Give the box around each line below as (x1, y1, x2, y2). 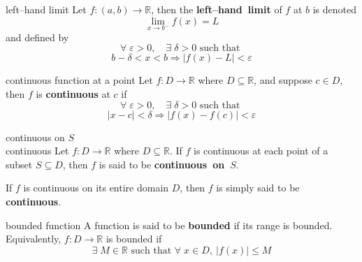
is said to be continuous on (99, 157, 225, 171)
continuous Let (6, 143, 69, 158)
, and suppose (254, 73, 312, 87)
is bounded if (106, 231, 162, 246)
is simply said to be (216, 180, 300, 195)
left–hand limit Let (6, 2, 87, 16)
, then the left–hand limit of (151, 2, 282, 16)
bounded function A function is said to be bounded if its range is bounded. (6, 217, 333, 232)
